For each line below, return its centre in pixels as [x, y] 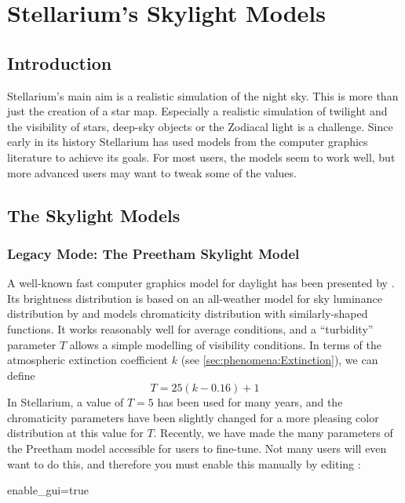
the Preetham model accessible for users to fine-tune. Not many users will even [197, 448]
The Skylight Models [94, 215]
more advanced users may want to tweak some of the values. [152, 172]
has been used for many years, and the [250, 402]
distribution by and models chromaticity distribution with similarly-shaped [188, 313]
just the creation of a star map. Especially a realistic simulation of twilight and [197, 111]
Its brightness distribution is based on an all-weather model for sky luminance [195, 298]
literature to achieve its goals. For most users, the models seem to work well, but [201, 157]
